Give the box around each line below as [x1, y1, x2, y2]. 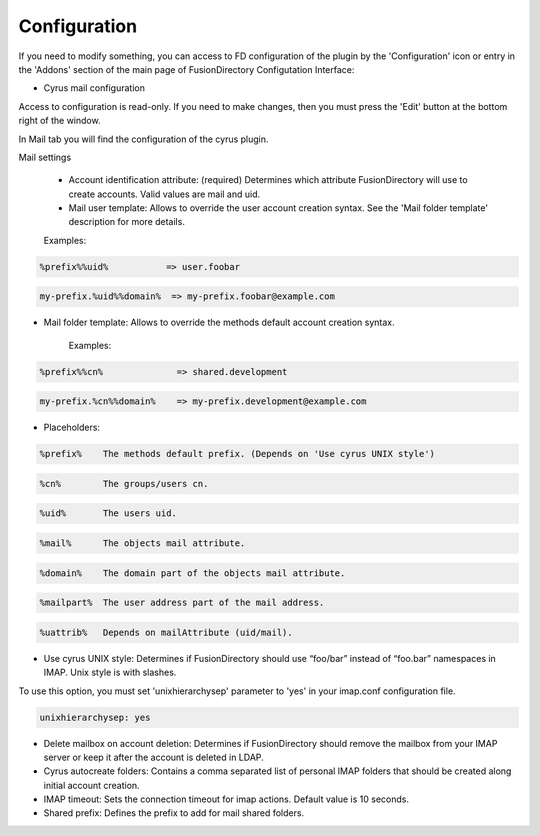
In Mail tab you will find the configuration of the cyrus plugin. [18, 133, 269, 145]
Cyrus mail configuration [43, 82, 145, 94]
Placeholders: [43, 421, 100, 434]
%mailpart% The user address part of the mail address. [39, 597, 325, 609]
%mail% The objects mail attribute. [39, 538, 246, 549]
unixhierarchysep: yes [39, 711, 151, 723]
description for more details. [68, 216, 185, 228]
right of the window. [18, 115, 101, 127]
